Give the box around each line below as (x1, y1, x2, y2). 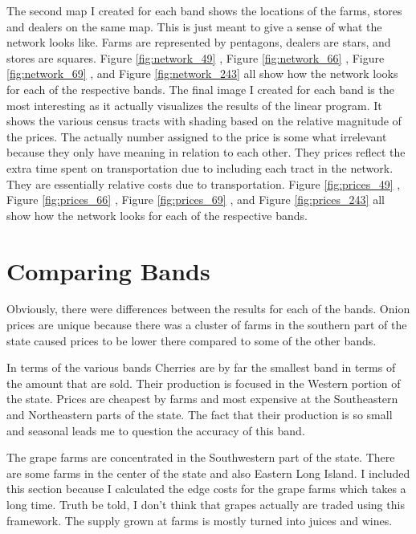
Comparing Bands (6, 254, 210, 287)
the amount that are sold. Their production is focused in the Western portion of (6, 374, 401, 391)
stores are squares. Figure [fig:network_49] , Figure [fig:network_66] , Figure (6, 49, 385, 66)
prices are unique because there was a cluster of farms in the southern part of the (6, 316, 407, 333)
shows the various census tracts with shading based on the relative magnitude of (6, 112, 402, 129)
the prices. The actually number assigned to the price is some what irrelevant (6, 128, 387, 145)
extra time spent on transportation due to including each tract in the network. (6, 159, 394, 176)
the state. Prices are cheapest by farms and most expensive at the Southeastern (6, 390, 398, 407)
